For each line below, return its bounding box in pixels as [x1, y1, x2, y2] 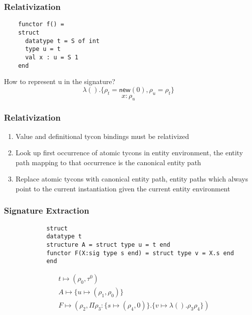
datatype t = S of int [25, 37, 100, 45]
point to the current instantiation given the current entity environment [15, 183, 230, 193]
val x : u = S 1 [25, 53, 79, 61]
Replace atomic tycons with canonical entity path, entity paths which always [15, 174, 248, 184]
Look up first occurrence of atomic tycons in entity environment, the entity [15, 147, 243, 158]
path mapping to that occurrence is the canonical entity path [15, 157, 201, 167]
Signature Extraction [4, 204, 89, 217]
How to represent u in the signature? [4, 76, 116, 87]
